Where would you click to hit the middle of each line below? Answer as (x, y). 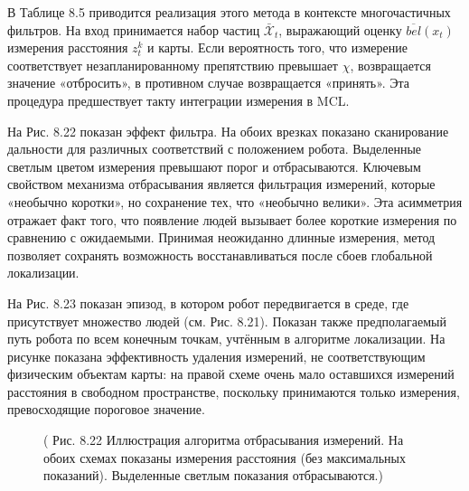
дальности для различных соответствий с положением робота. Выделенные (215, 149)
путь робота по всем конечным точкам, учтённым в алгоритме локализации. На (226, 339)
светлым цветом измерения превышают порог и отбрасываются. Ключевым (214, 166)
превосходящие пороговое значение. (106, 409)
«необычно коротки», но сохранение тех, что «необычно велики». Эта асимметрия (235, 201)
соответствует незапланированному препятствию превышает (173, 65)
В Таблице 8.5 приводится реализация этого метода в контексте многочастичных (229, 12)
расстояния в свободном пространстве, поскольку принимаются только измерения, (234, 391)
